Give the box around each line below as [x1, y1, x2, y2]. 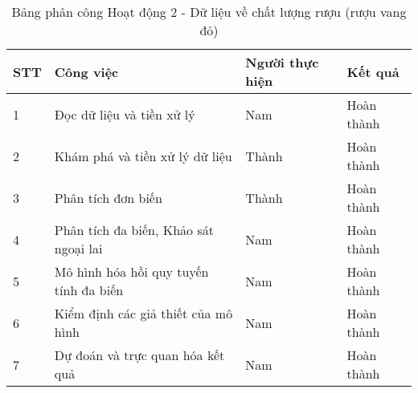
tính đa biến [54, 281, 124, 299]
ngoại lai [54, 239, 103, 257]
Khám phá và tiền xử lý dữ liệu [54, 146, 232, 165]
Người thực [245, 53, 319, 71]
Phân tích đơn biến [54, 188, 162, 207]
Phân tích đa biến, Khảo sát [54, 221, 214, 239]
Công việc [54, 62, 119, 81]
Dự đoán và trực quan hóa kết [54, 346, 225, 364]
